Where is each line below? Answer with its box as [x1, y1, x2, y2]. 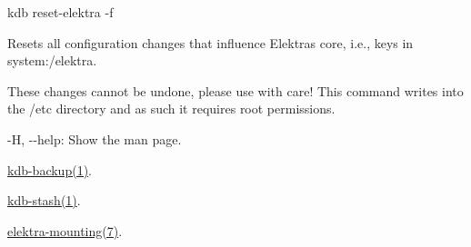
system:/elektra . [7, 51, 97, 70]
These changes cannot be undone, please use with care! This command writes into [7, 81, 464, 100]
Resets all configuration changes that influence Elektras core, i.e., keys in [7, 33, 414, 52]
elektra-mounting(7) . [7, 221, 123, 240]
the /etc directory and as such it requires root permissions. [7, 99, 336, 118]
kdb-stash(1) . [7, 191, 81, 210]
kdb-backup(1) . [7, 160, 92, 179]
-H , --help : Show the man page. [7, 129, 182, 148]
